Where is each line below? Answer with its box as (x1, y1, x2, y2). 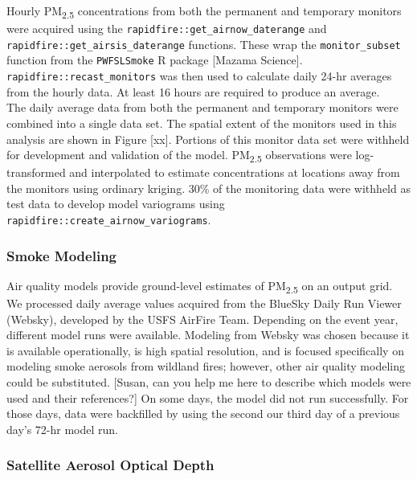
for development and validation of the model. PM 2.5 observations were (6, 146, 352, 165)
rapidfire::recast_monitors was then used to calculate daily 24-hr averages (6, 68, 392, 84)
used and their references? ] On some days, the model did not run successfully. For (6, 389, 409, 406)
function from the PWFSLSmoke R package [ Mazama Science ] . (6, 51, 303, 68)
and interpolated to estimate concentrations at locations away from (69, 164, 400, 181)
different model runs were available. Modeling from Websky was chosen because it (6, 326, 410, 343)
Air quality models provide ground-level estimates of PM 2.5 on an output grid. (6, 276, 393, 296)
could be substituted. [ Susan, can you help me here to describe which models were (6, 374, 411, 390)
